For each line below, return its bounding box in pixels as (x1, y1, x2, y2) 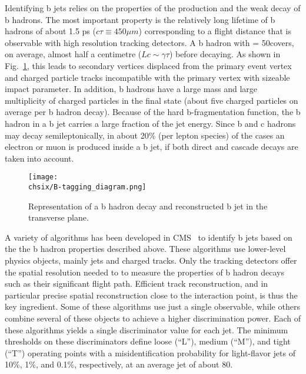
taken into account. (5, 152, 74, 164)
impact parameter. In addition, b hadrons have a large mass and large (5, 83, 257, 95)
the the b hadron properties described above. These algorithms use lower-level (5, 242, 286, 255)
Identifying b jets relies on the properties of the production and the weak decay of (5, 2, 301, 14)
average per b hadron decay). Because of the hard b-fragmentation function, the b (5, 106, 301, 118)
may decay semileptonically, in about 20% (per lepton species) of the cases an (5, 129, 285, 141)
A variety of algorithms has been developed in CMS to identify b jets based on (5, 231, 292, 243)
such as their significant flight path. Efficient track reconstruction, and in (5, 277, 268, 290)
